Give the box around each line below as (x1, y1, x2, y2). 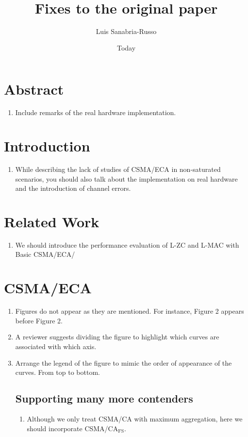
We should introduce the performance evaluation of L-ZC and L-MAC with (15, 239, 239, 250)
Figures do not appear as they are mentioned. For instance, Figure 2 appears (15, 306, 244, 316)
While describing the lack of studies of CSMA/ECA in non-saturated (15, 164, 221, 174)
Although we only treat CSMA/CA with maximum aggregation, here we (27, 413, 243, 423)
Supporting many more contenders (15, 391, 193, 406)
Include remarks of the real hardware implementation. (15, 107, 176, 118)
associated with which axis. (15, 341, 97, 351)
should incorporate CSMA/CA (27, 423, 118, 433)
